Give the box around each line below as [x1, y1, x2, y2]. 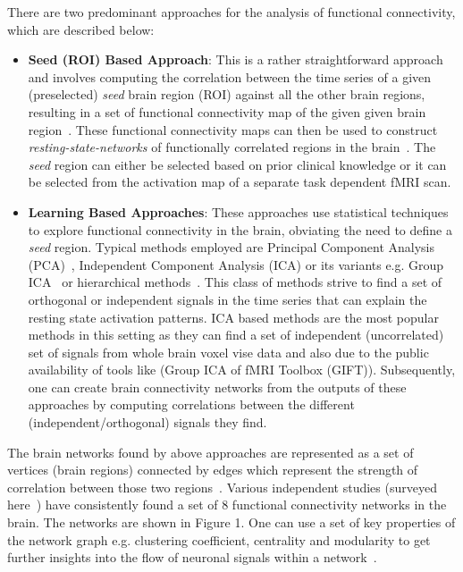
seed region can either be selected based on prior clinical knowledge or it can [28, 155, 447, 173]
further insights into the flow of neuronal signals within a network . [7, 548, 377, 567]
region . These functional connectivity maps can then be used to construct [28, 120, 438, 139]
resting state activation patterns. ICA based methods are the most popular [28, 307, 439, 326]
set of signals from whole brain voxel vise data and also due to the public [28, 342, 429, 361]
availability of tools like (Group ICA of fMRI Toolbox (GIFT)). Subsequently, [28, 360, 456, 379]
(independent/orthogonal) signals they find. [28, 413, 267, 432]
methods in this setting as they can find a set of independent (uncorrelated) [28, 325, 444, 344]
